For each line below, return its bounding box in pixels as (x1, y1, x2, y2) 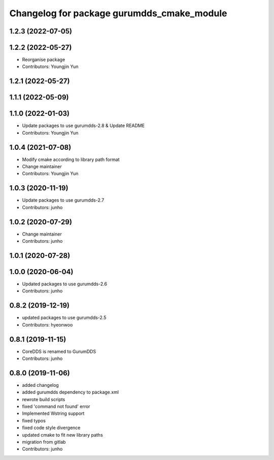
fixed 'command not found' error (22, 404, 91, 410)
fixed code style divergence (22, 424, 81, 431)
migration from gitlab (22, 439, 66, 445)
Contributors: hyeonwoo (22, 321, 73, 327)
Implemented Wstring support (22, 410, 85, 416)
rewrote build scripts (22, 396, 65, 402)
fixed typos (22, 417, 46, 423)
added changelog (22, 382, 59, 388)
